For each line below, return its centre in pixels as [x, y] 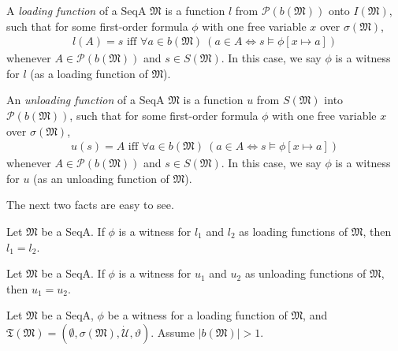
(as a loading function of [89, 73]
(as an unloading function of [101, 178]
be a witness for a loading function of [197, 315]
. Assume [173, 332]
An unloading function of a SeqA [86, 100]
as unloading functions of [305, 273]
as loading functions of [294, 231]
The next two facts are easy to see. [90, 205]
